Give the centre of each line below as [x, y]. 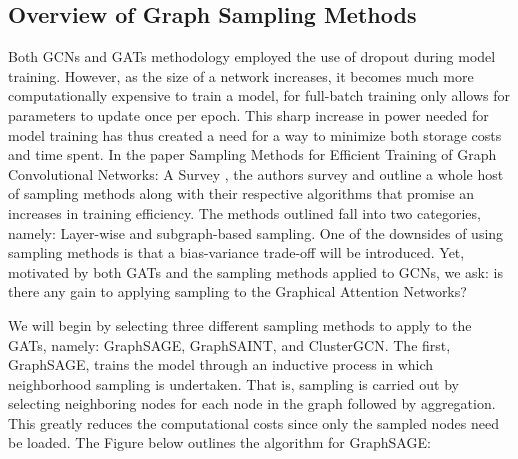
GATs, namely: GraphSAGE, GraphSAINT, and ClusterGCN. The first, [229, 344]
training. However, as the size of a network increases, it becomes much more [241, 75]
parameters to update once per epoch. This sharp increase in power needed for [248, 114]
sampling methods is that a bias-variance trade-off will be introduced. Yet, [236, 252]
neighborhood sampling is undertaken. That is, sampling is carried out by [233, 383]
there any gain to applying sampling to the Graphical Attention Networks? [237, 291]
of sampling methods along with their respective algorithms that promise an [241, 193]
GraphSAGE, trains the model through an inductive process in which [221, 364]
